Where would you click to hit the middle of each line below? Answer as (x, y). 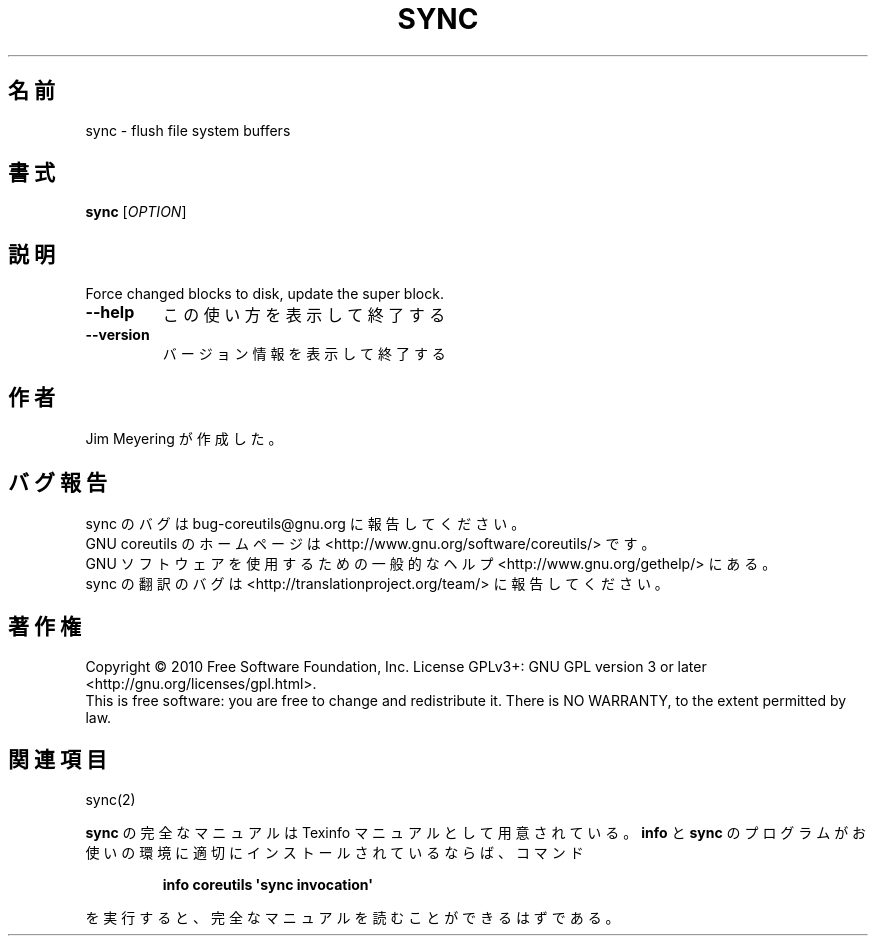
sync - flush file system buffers (188, 130)
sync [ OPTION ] (136, 212)
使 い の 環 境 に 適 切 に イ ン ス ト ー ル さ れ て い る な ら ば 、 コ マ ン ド (334, 852)
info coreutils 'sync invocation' (267, 884)
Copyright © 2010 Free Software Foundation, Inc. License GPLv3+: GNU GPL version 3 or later (396, 666)
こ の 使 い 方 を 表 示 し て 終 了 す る (304, 315)
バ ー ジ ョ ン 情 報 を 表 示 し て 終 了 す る (304, 354)
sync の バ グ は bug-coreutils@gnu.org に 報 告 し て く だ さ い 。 (305, 523)
